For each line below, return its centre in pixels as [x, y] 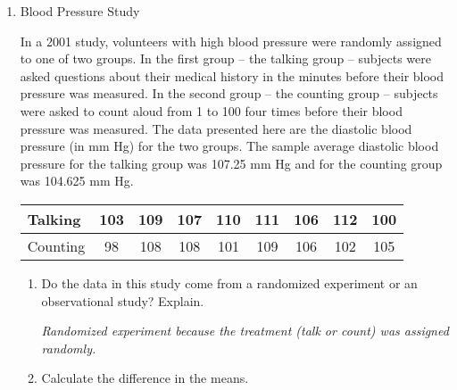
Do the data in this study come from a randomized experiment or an [229, 282]
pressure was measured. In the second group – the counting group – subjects [229, 93]
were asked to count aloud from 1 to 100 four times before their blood [211, 110]
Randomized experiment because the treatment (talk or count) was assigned [245, 331]
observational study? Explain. [123, 300]
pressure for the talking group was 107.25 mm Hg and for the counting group [231, 163]
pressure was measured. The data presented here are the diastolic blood [216, 128]
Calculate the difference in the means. [145, 378]
